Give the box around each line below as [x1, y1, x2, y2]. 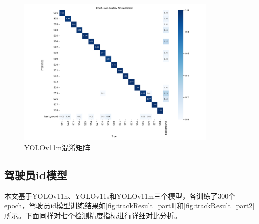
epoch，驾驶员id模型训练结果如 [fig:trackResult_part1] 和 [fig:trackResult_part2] [4, 200, 255, 211]
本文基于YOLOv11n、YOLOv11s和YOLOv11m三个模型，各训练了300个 [4, 190, 236, 201]
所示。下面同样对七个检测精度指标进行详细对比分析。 [4, 210, 181, 220]
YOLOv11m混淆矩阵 [24, 142, 91, 152]
